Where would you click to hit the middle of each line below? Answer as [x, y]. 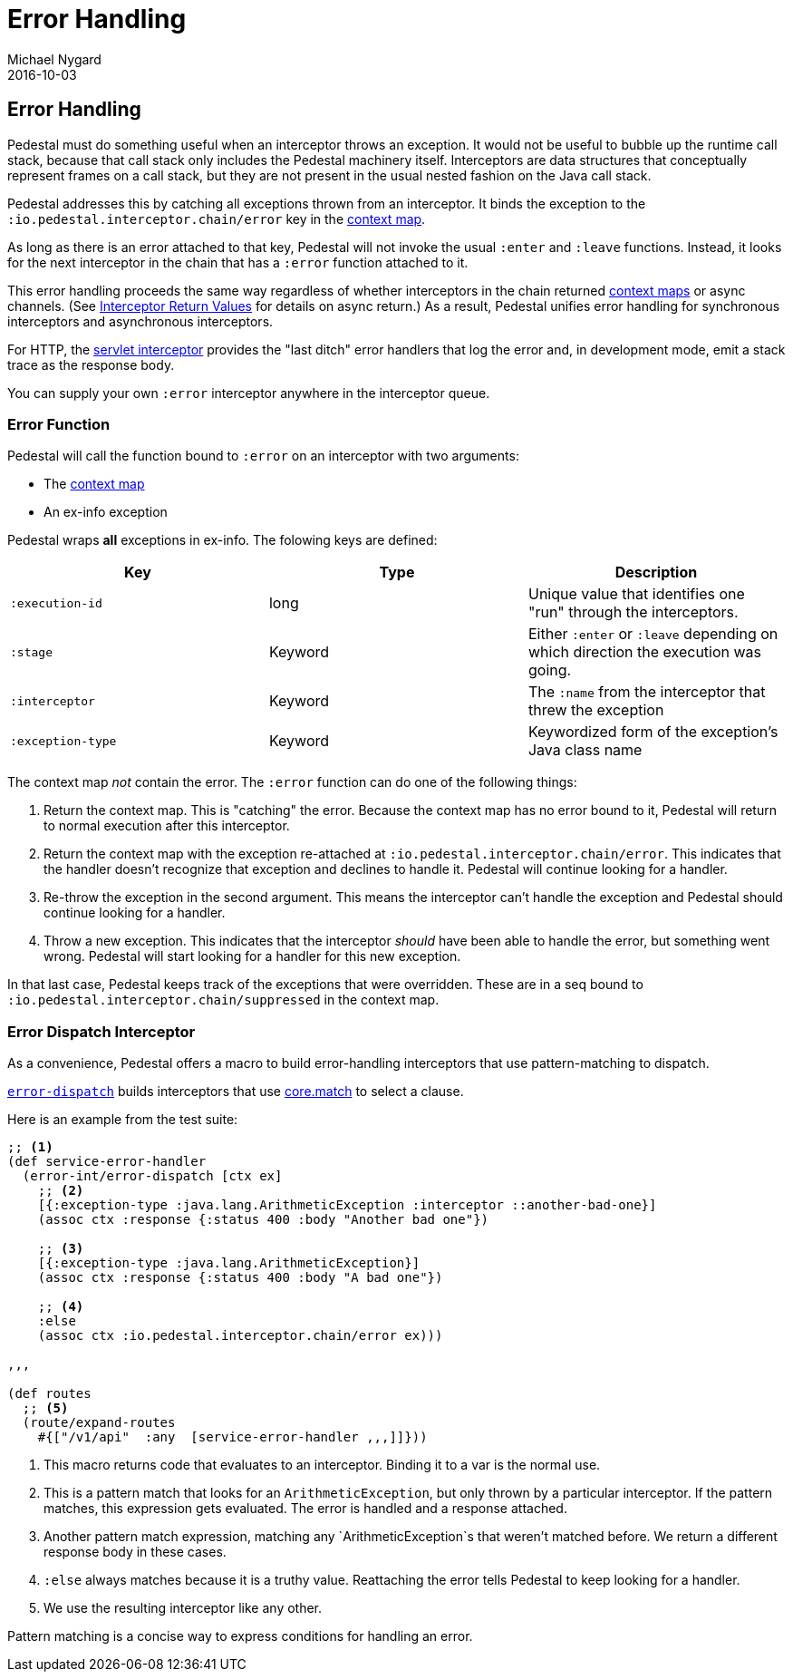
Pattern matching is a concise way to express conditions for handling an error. [240, 1636]
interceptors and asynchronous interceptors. [140, 321]
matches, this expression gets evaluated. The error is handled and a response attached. [305, 1509]
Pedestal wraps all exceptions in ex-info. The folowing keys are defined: [222, 540]
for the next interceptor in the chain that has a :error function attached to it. [238, 262]
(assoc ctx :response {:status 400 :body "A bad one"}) [240, 1278]
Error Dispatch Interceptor [102, 1031]
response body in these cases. [135, 1552]
